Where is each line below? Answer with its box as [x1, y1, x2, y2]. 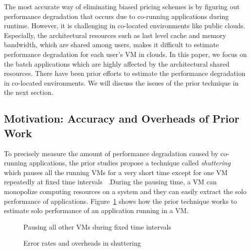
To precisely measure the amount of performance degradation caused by [4, 148, 218, 158]
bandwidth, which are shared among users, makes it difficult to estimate [4, 39, 219, 50]
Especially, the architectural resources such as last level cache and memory [4, 30, 226, 40]
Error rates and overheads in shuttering [23, 238, 141, 248]
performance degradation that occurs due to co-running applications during [4, 11, 229, 21]
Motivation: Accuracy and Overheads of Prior [4, 111, 239, 126]
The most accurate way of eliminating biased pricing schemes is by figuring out [4, 1, 240, 11]
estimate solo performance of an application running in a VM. [4, 205, 189, 215]
